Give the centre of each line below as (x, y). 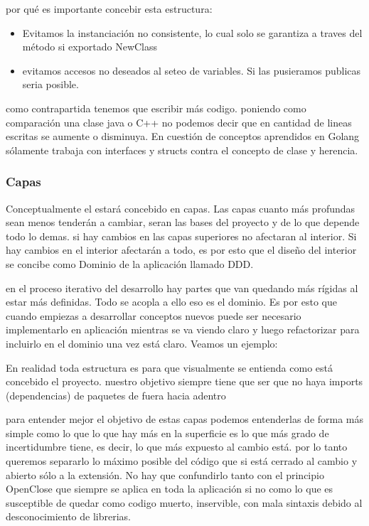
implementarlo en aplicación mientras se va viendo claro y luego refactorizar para (183, 329)
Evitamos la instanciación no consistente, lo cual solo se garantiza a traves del (192, 32)
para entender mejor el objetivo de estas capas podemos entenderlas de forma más (185, 419)
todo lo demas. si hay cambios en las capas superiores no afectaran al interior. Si (181, 236)
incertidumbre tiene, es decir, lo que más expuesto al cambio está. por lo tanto (177, 447)
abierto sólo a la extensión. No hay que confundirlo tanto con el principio (165, 474)
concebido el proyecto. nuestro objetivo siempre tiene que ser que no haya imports (184, 381)
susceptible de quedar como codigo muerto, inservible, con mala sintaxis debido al (184, 502)
